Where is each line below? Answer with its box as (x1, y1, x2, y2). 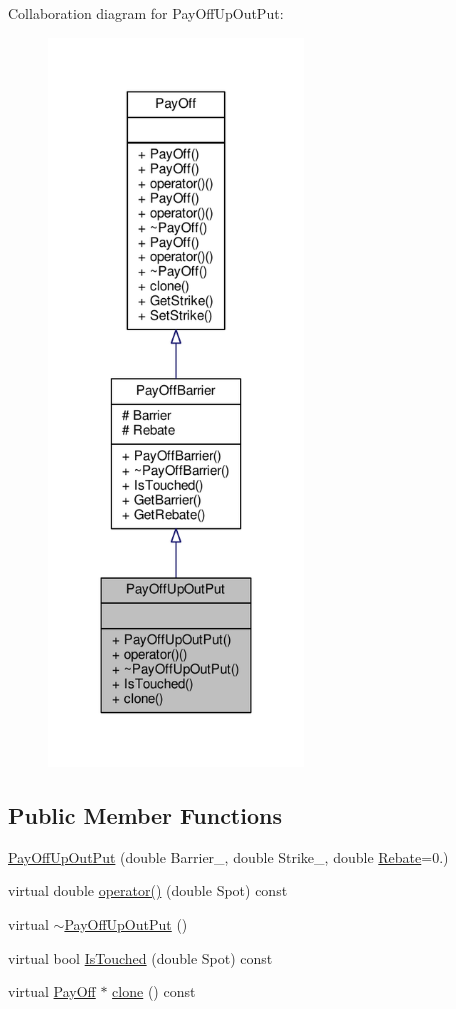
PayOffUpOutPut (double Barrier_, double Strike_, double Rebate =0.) (8, 846, 449, 867)
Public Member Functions (8, 800, 282, 831)
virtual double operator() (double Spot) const (8, 880, 288, 901)
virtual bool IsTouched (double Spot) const (8, 947, 273, 968)
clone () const (112, 981, 196, 1002)
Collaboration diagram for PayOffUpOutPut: (8, 3, 284, 23)
